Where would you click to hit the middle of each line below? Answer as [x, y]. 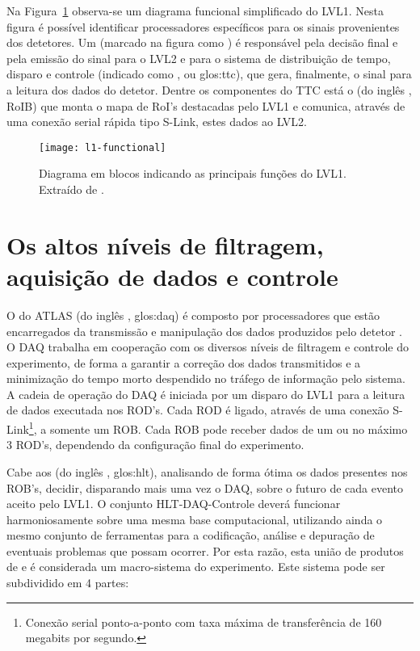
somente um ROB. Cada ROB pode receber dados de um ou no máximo [229, 428]
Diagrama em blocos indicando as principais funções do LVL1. [193, 173]
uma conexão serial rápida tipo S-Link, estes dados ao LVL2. [157, 122]
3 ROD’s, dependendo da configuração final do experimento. [155, 445]
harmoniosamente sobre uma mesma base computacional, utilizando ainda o [195, 519]
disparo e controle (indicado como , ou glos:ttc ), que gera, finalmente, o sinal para [209, 74]
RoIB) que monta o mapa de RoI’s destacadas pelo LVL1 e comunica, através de [206, 105]
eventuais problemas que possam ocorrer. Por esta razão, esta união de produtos [205, 550]
